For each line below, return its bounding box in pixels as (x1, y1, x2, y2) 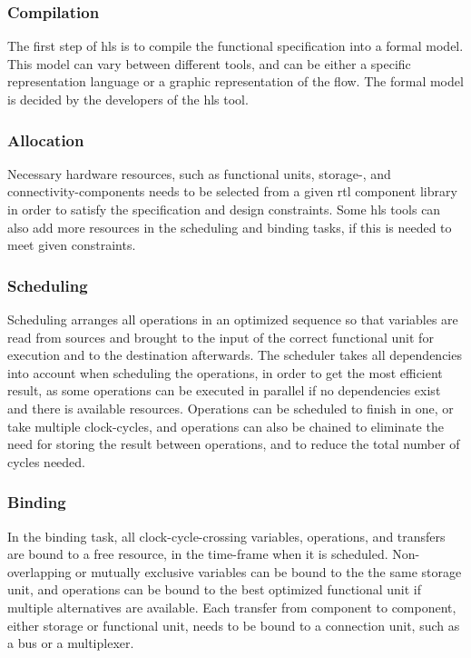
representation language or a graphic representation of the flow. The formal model (7, 72, 464, 91)
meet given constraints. (7, 235, 136, 254)
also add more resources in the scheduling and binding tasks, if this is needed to (7, 217, 452, 236)
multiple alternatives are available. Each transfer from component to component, (7, 597, 456, 616)
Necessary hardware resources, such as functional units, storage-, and (7, 164, 391, 183)
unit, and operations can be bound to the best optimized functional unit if (7, 580, 422, 599)
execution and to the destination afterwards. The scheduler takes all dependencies (7, 345, 462, 364)
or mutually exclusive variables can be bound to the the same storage (75, 562, 462, 581)
